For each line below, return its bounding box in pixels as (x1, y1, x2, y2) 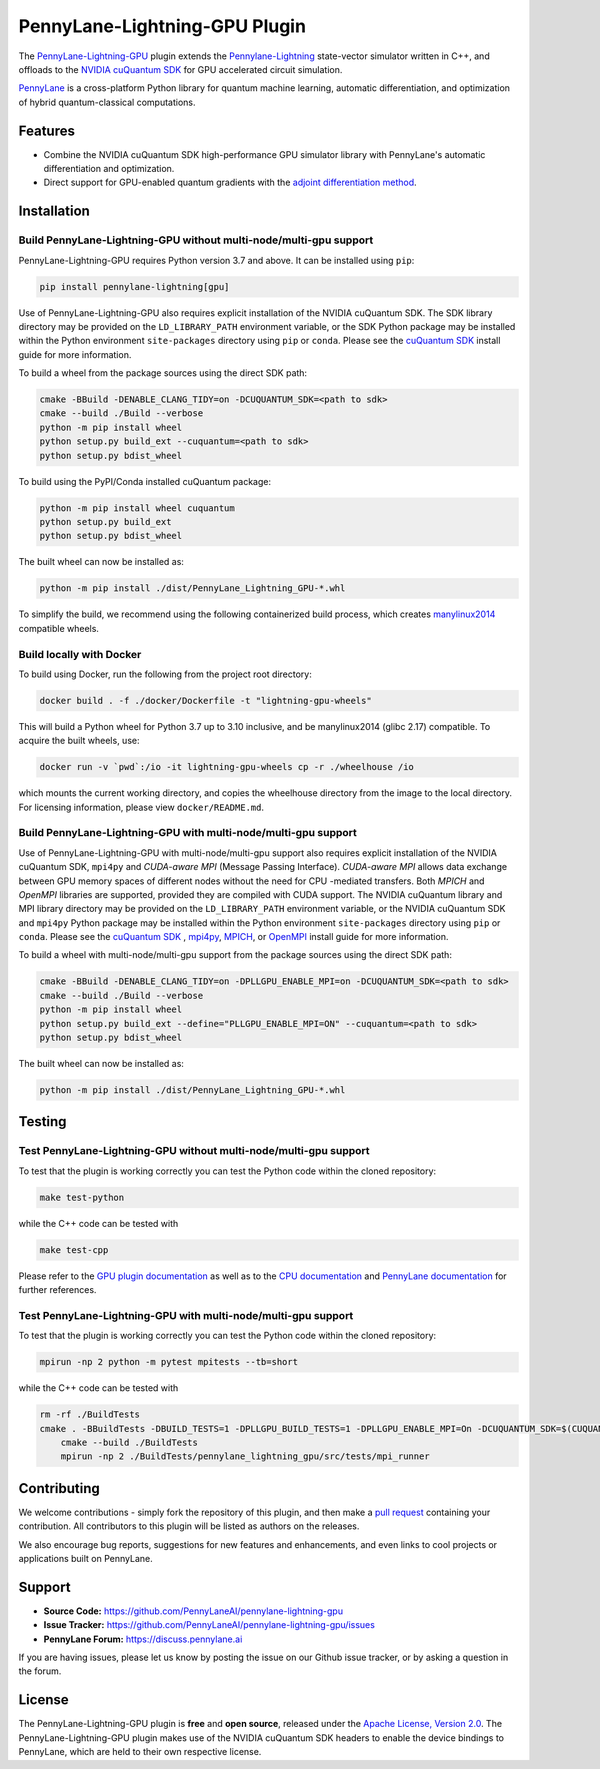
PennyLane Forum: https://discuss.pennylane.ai (43, 1633, 243, 1645)
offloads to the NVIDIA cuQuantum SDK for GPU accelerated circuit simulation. (18, 63, 343, 75)
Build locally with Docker (18, 647, 142, 661)
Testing (18, 1113, 67, 1130)
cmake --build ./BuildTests (60, 1436, 199, 1448)
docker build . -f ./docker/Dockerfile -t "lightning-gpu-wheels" (39, 695, 372, 706)
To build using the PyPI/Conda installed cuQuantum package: (18, 475, 272, 487)
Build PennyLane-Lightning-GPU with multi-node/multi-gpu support (18, 826, 357, 840)
